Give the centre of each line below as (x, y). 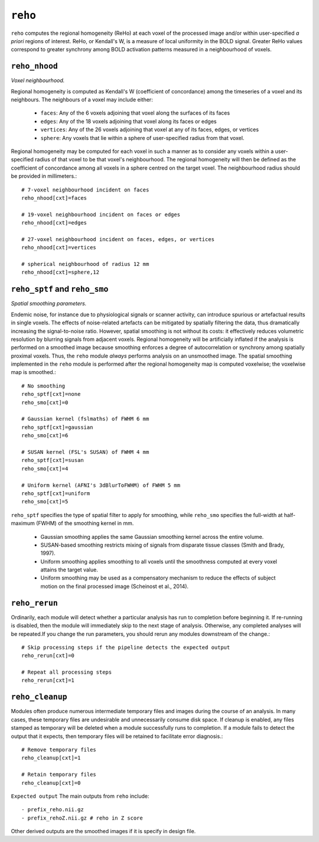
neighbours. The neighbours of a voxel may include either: (82, 100)
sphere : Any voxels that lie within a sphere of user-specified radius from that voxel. (142, 138)
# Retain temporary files (59, 775)
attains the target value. (69, 570)
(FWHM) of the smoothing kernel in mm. (85, 524)
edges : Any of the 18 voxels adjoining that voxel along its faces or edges (128, 121)
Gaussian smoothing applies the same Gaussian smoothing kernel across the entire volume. (152, 537)
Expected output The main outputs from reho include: (80, 796)
